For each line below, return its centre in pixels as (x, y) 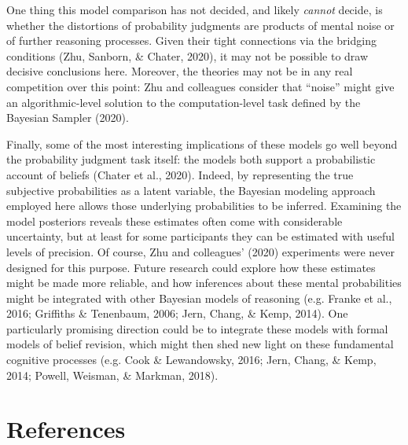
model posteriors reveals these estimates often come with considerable (175, 221)
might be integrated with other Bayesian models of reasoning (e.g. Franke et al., (199, 298)
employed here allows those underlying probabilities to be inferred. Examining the (204, 206)
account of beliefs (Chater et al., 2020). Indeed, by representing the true (180, 174)
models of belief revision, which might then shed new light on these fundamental (200, 344)
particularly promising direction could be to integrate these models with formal (197, 328)
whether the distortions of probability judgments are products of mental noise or (200, 25)
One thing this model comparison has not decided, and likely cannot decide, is (195, 9)
